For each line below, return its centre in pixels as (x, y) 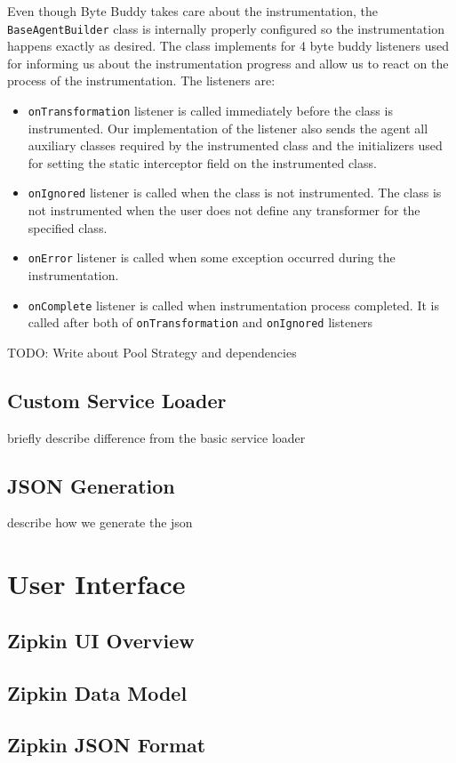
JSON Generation (91, 485)
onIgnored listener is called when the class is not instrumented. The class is (235, 193)
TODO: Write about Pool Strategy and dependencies (152, 352)
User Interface (96, 584)
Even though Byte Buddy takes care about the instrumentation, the (192, 11)
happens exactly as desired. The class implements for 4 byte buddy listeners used (228, 46)
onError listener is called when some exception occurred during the (212, 257)
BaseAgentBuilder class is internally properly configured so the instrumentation (226, 28)
